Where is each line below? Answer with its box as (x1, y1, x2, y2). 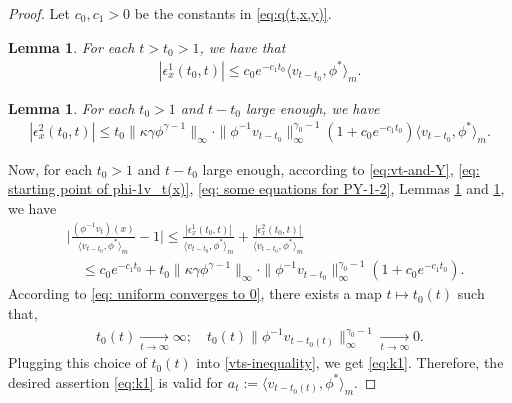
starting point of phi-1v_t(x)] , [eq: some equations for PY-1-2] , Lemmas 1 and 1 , (8, 178, 505, 199)
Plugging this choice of (8, 352, 147, 373)
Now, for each (8, 158, 93, 179)
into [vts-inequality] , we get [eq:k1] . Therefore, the (196, 352, 504, 373)
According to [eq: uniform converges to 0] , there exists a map (8, 283, 382, 304)
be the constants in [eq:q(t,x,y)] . (134, 3, 332, 23)
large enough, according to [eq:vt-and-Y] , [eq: (202, 158, 480, 179)
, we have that (199, 36, 286, 57)
